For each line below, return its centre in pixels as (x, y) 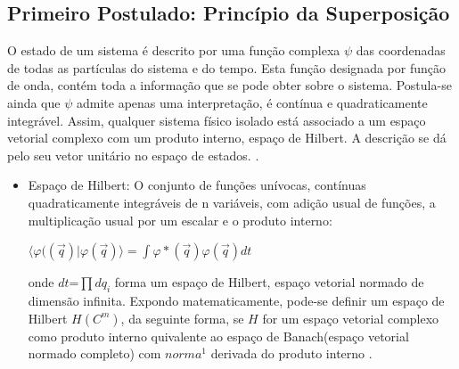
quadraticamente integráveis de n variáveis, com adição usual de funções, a (232, 202)
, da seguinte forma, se (182, 318)
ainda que (34, 102)
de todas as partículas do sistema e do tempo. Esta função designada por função (226, 67)
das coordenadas (401, 50)
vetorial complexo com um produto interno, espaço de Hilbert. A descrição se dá (227, 138)
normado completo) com (94, 353)
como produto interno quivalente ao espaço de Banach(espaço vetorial (218, 336)
